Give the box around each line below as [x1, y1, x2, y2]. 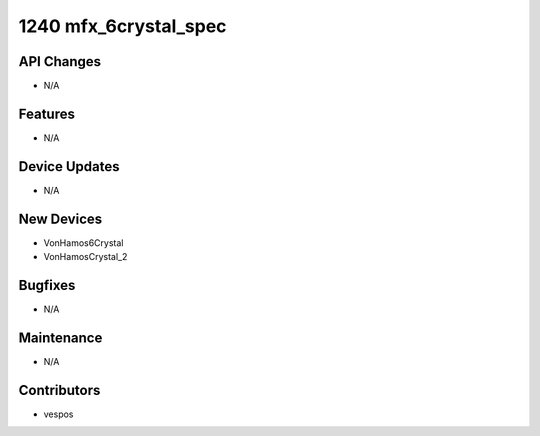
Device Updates [18, 158, 120, 175]
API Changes [18, 53, 102, 70]
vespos [43, 408, 74, 420]
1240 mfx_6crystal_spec [18, 15, 227, 37]
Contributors [18, 381, 101, 399]
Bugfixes [18, 276, 76, 294]
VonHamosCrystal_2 [43, 251, 128, 263]
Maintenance [18, 329, 103, 346]
